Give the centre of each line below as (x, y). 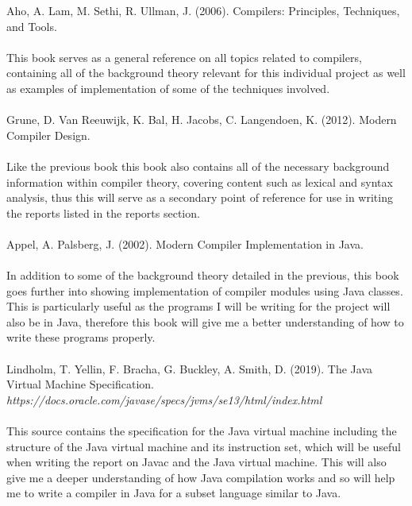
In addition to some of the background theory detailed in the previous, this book (203, 275)
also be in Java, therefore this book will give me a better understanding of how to (205, 321)
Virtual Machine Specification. (80, 384)
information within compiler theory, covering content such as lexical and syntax (200, 182)
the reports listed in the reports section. (103, 212)
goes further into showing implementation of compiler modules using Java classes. (205, 290)
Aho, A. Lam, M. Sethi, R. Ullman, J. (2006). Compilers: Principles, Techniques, (203, 10)
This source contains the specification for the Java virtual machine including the (202, 431)
